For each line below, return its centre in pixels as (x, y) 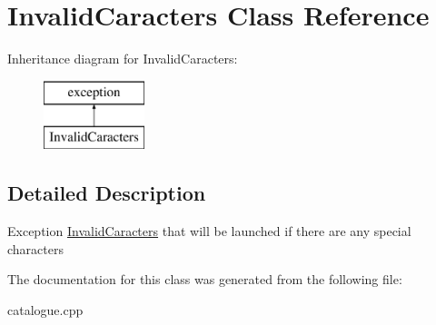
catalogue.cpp (45, 309)
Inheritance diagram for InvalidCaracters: (123, 59)
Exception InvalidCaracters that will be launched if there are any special (209, 231)
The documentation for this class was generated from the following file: (205, 279)
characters (35, 248)
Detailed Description (107, 193)
